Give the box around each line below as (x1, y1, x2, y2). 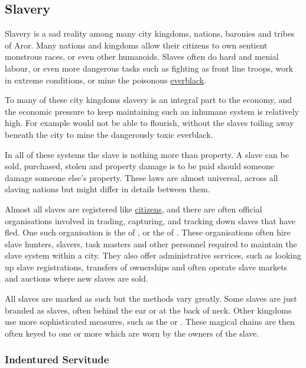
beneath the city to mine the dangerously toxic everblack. (5, 128, 213, 140)
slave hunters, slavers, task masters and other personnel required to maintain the (5, 237, 297, 250)
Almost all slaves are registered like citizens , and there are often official (5, 202, 262, 215)
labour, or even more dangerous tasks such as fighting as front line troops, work (5, 62, 294, 74)
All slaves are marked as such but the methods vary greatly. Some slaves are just (5, 292, 297, 305)
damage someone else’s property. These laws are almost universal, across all (5, 171, 278, 183)
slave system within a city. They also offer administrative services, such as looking (5, 249, 302, 262)
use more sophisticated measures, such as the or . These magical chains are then (5, 315, 295, 328)
